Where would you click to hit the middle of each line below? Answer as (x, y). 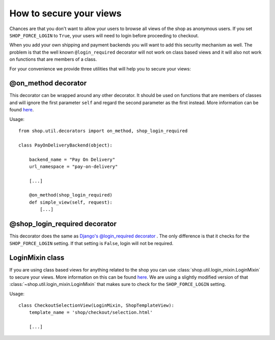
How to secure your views (65, 13)
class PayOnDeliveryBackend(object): (66, 145)
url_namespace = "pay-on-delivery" (73, 166)
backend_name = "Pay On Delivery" (72, 159)
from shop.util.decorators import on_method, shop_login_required (103, 131)
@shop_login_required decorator (63, 224)
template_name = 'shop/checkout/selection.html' (91, 312)
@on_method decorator (48, 83)
